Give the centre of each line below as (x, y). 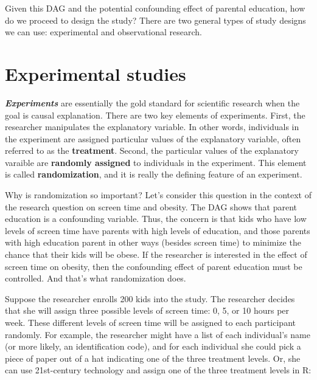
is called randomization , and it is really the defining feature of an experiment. (154, 174)
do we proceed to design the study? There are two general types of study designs (155, 20)
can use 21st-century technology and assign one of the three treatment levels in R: (158, 370)
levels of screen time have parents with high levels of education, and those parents (158, 230)
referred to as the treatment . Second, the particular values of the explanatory (152, 150)
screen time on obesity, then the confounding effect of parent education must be (154, 266)
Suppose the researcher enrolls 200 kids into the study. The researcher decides (150, 298)
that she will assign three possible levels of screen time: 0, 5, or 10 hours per (147, 310)
